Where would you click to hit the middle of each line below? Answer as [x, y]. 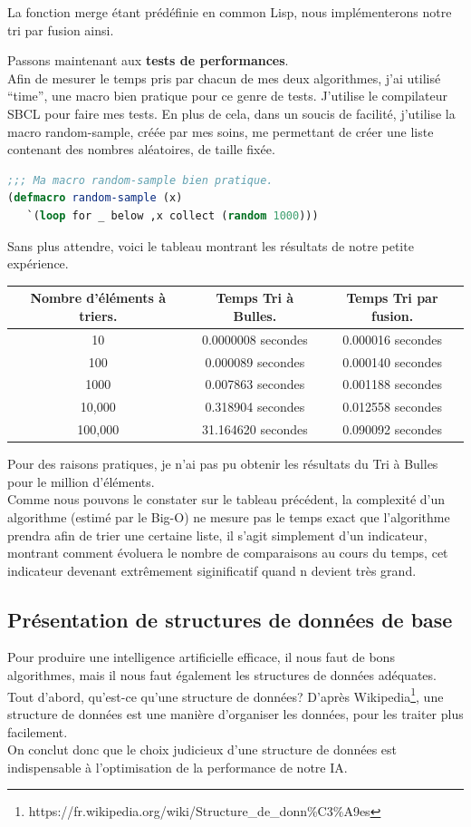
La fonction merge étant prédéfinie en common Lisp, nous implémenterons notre [230, 12]
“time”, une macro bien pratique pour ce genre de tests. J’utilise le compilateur [227, 96]
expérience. [38, 263]
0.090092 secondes [392, 429]
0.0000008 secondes [255, 339]
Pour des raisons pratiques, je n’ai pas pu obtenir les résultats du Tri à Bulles [223, 464]
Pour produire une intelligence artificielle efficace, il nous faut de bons [201, 657]
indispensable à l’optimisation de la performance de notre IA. [178, 767]
